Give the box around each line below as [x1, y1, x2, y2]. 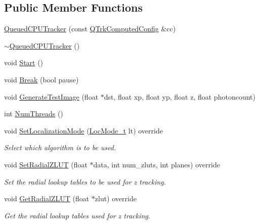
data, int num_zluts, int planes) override [93, 159, 220, 169]
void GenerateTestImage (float [4, 91, 99, 102]
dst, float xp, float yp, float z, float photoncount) [104, 91, 255, 102]
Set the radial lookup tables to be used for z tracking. [4, 176, 166, 187]
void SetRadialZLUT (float [4, 159, 88, 169]
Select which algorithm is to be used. [4, 142, 116, 153]
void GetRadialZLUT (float [4, 193, 90, 204]
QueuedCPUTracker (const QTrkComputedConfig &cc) [4, 23, 176, 34]
